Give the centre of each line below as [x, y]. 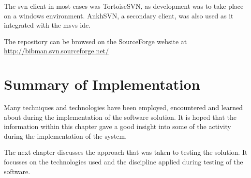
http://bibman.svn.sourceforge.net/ [56, 51]
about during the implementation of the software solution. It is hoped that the [120, 117]
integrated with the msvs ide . [47, 25]
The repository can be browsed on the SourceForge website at [96, 41]
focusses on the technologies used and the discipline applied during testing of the [124, 162]
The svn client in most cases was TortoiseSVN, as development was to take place [124, 6]
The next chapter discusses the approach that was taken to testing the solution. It [126, 152]
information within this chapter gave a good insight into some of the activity [118, 126]
